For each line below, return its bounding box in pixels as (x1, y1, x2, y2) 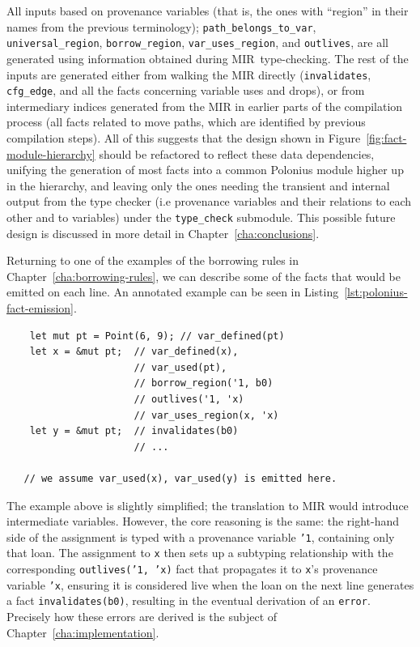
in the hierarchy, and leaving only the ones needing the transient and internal (6, 177, 390, 194)
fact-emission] (6, 300, 74, 316)
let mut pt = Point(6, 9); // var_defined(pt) (29, 330, 285, 342)
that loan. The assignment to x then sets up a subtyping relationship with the (6, 544, 393, 561)
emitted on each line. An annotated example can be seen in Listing (6, 283, 339, 300)
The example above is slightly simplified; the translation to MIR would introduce (6, 496, 409, 513)
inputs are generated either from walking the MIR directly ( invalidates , (6, 66, 371, 83)
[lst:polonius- (344, 283, 408, 300)
